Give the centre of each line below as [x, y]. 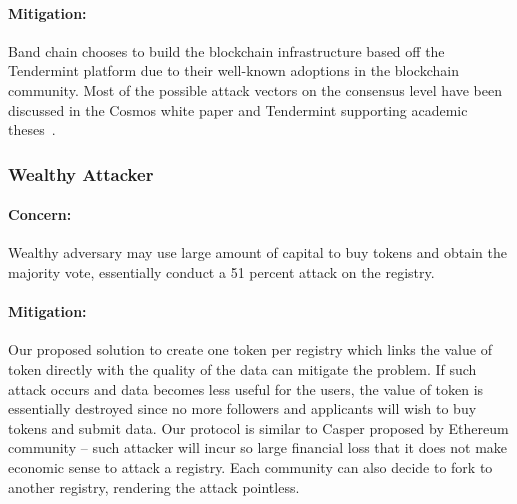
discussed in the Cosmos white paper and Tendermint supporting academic [238, 109]
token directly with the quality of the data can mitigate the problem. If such [242, 368]
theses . [32, 129]
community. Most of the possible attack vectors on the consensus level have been [255, 89]
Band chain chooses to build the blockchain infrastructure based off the [226, 50]
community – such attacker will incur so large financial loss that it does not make [258, 447]
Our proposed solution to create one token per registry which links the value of [250, 349]
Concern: [40, 214]
